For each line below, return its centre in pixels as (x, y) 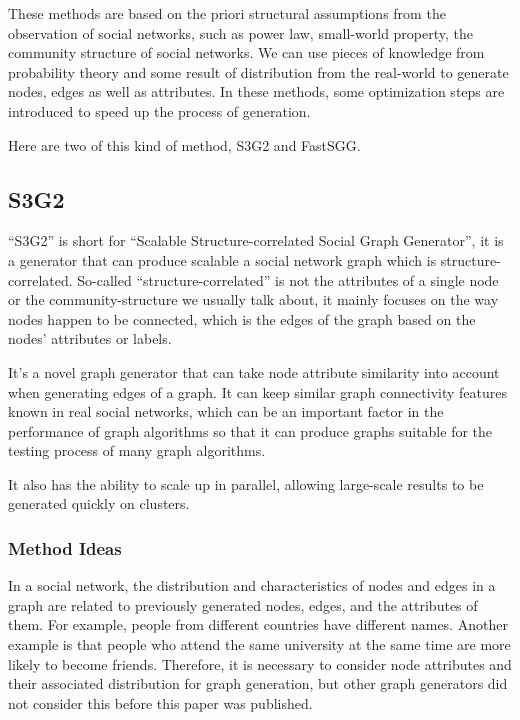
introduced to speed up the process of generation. (159, 110)
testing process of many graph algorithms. (137, 450)
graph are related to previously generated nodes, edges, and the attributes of (243, 604)
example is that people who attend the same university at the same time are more (259, 644)
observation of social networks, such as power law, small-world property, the (241, 32)
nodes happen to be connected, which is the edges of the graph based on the (242, 318)
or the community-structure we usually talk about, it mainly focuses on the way (253, 299)
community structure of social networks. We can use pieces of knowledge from (246, 52)
